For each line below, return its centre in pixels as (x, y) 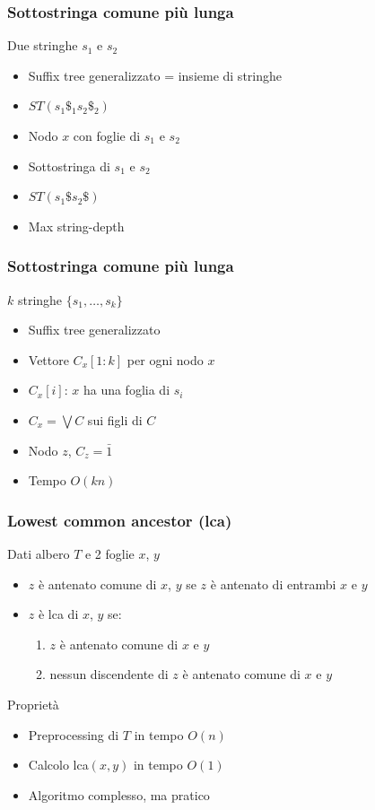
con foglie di (107, 135)
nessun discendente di (109, 674)
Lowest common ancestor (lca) (120, 520)
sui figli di (115, 419)
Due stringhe (43, 45)
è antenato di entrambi (273, 584)
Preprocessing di (74, 734)
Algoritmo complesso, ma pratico (119, 794)
